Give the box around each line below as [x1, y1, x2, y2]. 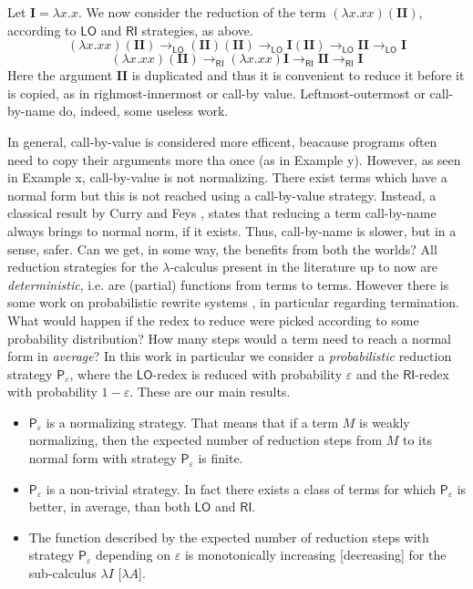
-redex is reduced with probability [152, 364, 343, 383]
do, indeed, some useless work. [58, 101, 229, 120]
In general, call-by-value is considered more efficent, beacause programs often [7, 131, 437, 150]
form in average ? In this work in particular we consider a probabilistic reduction [7, 346, 452, 366]
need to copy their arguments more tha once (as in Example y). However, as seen [7, 150, 461, 169]
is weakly [359, 412, 410, 431]
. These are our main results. [129, 382, 291, 401]
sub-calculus [28, 563, 97, 583]
